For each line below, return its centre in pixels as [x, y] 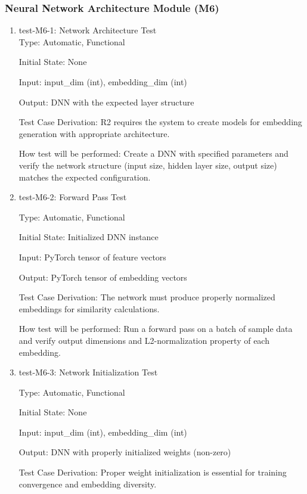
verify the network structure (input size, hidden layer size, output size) [148, 165]
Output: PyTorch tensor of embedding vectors [103, 277]
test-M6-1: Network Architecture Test [88, 30]
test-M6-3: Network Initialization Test [88, 372]
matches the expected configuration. [85, 177]
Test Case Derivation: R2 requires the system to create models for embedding [160, 122]
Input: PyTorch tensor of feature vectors [92, 257]
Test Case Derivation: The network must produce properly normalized [147, 297]
